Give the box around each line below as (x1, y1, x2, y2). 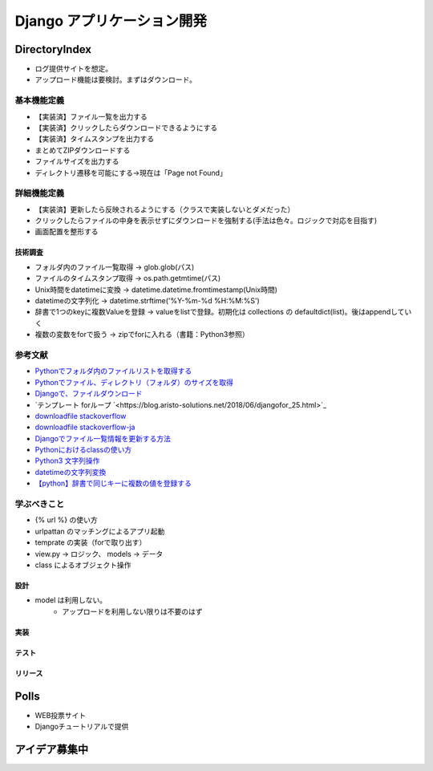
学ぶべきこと (14, 498, 65, 509)
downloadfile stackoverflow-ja (34, 422, 136, 432)
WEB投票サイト (34, 710, 87, 720)
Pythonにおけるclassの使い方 (34, 445, 132, 455)
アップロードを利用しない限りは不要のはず (62, 607, 203, 616)
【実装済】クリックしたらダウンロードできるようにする (34, 123, 218, 132)
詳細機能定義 (14, 188, 65, 199)
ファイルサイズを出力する (34, 156, 119, 166)
